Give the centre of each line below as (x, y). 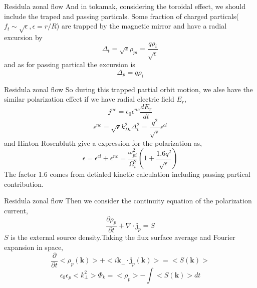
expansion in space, (34, 247)
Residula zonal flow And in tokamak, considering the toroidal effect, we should (125, 6)
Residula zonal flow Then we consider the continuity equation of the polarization (128, 201)
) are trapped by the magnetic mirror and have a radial (142, 26)
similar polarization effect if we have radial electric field (89, 99)
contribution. (24, 184)
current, (16, 211)
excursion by (23, 37)
